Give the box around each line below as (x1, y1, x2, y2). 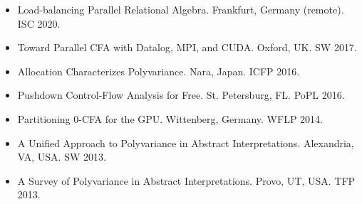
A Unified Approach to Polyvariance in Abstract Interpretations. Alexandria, (17, 135, 354, 150)
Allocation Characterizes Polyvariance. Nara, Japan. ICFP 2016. (17, 63, 300, 78)
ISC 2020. (17, 16, 61, 31)
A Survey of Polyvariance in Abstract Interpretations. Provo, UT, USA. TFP (17, 173, 356, 188)
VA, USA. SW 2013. (17, 149, 106, 164)
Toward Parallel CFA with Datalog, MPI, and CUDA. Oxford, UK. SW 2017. (17, 40, 357, 55)
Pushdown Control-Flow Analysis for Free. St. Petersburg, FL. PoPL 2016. (17, 87, 345, 102)
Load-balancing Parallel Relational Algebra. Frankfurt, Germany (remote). (17, 2, 344, 16)
